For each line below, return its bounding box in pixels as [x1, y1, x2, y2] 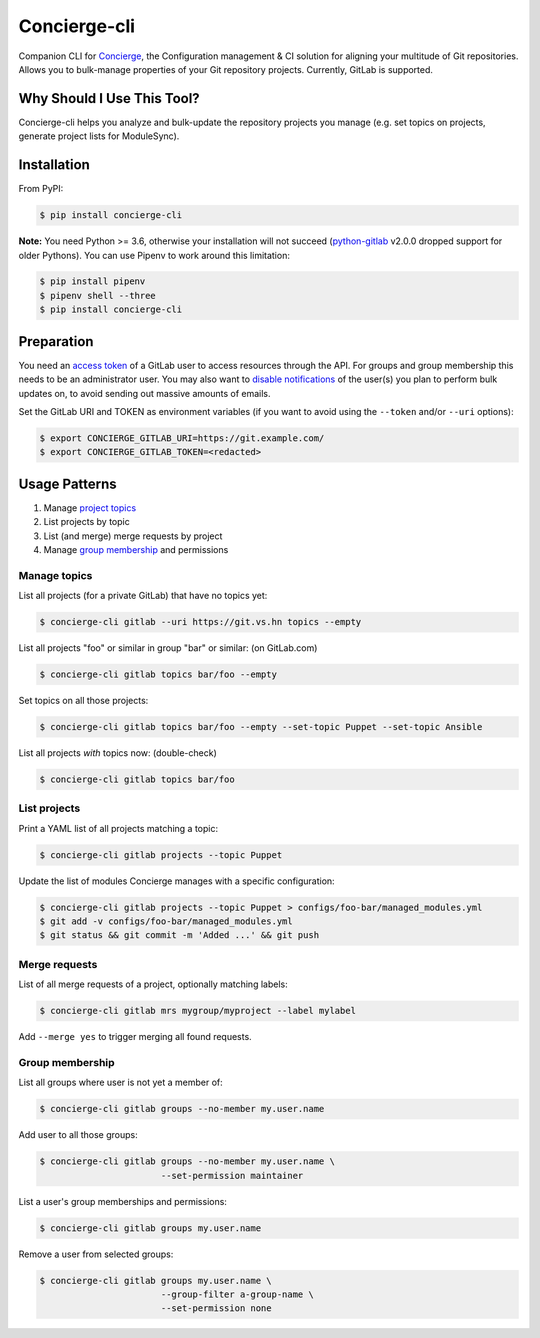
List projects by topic [43, 516, 130, 528]
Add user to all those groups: [18, 1129, 139, 1141]
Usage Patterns [18, 475, 117, 492]
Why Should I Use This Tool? [18, 90, 200, 107]
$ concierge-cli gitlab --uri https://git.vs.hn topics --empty [39, 616, 362, 628]
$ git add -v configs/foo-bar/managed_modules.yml [39, 916, 294, 927]
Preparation [18, 333, 94, 350]
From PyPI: [18, 183, 64, 195]
